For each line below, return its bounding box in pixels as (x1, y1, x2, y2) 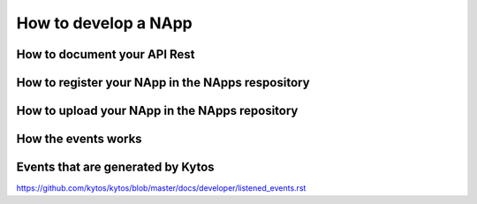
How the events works (16, 132, 142, 147)
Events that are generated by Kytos (16, 160, 216, 175)
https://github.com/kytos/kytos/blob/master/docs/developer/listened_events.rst (16, 183, 307, 193)
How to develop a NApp (16, 13, 193, 33)
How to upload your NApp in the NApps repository (16, 103, 299, 118)
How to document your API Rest (16, 47, 195, 62)
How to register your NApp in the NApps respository (16, 75, 310, 90)
